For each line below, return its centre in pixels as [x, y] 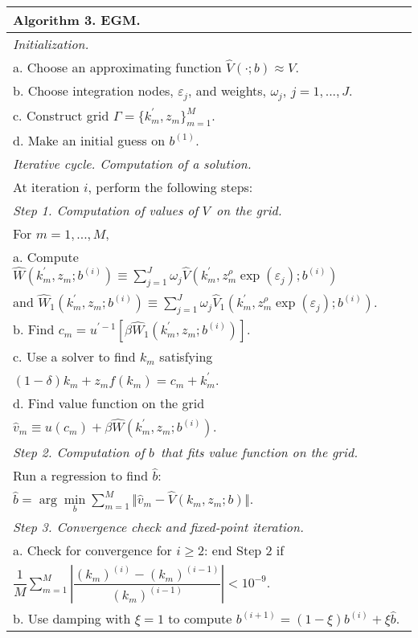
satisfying [186, 357]
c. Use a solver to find [74, 357]
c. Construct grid [61, 115]
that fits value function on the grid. [259, 452]
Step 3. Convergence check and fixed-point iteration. [158, 526]
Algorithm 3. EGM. [77, 20]
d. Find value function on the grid [109, 403]
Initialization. [51, 44]
